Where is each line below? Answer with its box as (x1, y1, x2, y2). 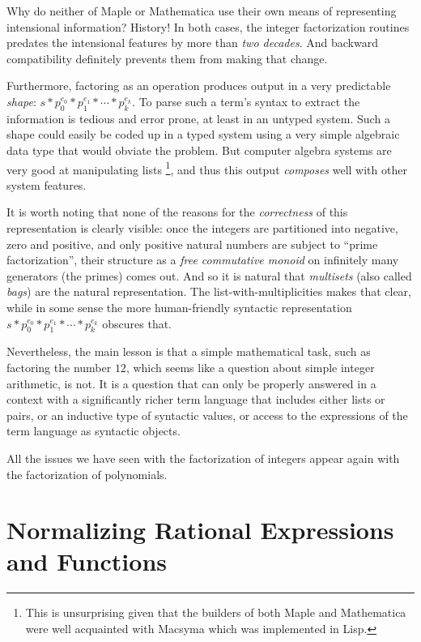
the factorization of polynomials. (6, 465, 168, 482)
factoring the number (6, 358, 112, 375)
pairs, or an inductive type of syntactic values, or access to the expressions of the (6, 406, 408, 423)
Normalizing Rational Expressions (6, 513, 394, 546)
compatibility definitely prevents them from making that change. (6, 49, 328, 66)
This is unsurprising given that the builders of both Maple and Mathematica (25, 604, 406, 621)
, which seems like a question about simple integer (125, 358, 375, 375)
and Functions (6, 545, 167, 578)
